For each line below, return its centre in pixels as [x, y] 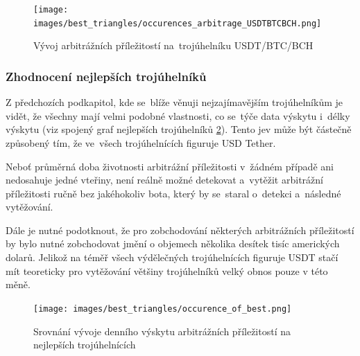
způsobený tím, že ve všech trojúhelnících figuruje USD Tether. [141, 142]
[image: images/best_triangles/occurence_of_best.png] [163, 309]
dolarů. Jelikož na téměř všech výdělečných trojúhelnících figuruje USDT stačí [172, 257]
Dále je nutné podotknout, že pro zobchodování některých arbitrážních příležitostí [180, 230]
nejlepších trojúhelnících [85, 345]
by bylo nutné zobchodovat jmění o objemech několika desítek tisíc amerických [173, 243]
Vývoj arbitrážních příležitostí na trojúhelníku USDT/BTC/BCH [173, 45]
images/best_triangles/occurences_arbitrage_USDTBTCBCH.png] [178, 23]
